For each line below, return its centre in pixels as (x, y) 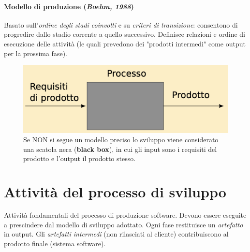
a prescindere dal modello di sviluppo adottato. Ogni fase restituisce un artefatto (124, 224)
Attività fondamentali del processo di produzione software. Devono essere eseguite (125, 215)
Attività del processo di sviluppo (115, 192)
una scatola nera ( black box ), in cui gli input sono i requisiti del (120, 149)
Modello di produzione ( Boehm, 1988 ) (69, 6)
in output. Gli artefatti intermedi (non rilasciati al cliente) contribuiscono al (116, 234)
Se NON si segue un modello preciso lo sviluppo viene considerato (121, 140)
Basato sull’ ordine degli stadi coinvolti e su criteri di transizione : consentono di (121, 24)
